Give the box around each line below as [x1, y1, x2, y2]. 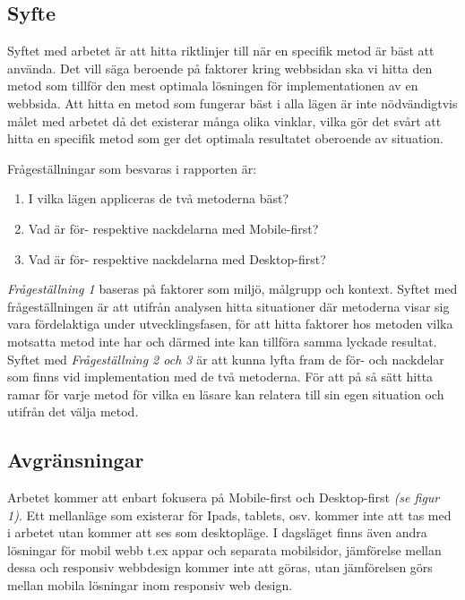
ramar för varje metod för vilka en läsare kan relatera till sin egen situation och [7, 384, 444, 403]
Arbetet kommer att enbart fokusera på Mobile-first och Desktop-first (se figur [7, 488, 440, 507]
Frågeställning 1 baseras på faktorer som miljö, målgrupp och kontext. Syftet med [7, 279, 458, 298]
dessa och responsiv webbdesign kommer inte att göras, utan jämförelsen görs [7, 558, 433, 577]
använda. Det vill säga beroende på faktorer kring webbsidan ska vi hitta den [7, 58, 433, 77]
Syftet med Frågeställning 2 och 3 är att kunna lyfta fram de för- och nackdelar [7, 349, 444, 368]
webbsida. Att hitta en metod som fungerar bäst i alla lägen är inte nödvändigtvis [7, 93, 458, 112]
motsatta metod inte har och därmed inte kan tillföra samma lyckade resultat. [7, 331, 437, 350]
